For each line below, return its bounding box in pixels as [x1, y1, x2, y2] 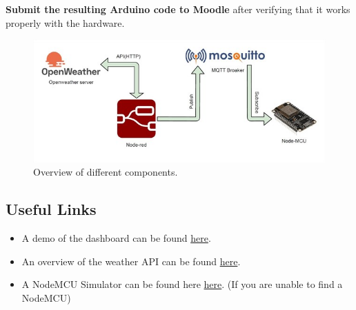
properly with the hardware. [6, 15, 125, 30]
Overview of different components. [33, 165, 178, 179]
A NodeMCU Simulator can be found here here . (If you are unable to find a [21, 277, 343, 291]
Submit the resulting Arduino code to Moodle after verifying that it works [6, 2, 350, 16]
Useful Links [6, 198, 97, 220]
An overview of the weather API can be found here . [21, 254, 241, 268]
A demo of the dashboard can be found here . [21, 231, 211, 245]
